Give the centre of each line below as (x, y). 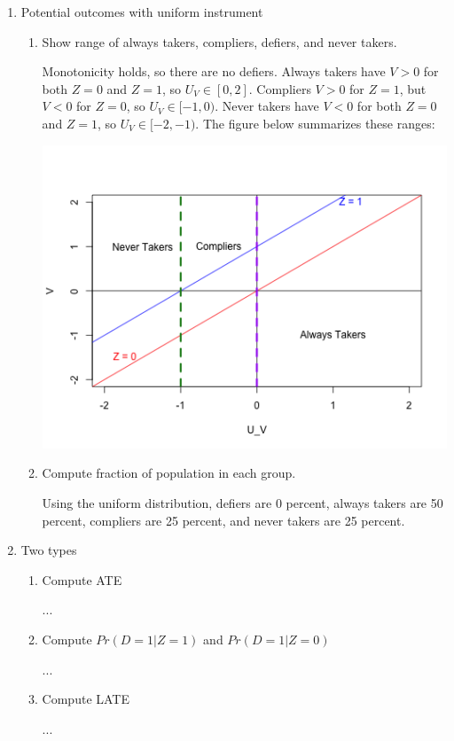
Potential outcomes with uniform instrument (142, 12)
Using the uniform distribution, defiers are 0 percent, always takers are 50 (243, 503)
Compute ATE (82, 579)
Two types (49, 550)
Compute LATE (86, 699)
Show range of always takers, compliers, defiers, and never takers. (219, 41)
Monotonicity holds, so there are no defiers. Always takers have (214, 71)
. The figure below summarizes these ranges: (315, 123)
